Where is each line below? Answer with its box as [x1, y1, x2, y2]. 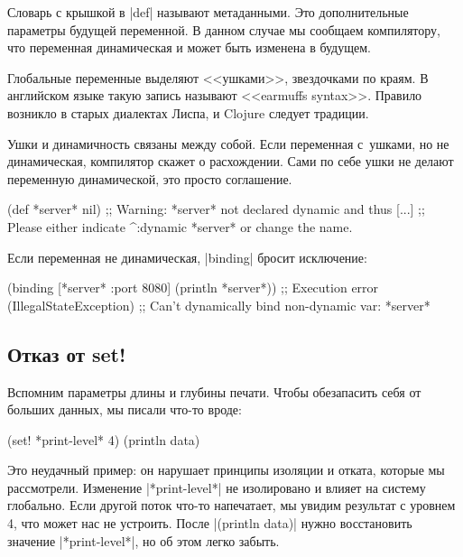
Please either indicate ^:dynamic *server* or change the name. [7, 217, 353, 236]
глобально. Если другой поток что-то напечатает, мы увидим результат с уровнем [7, 496, 456, 515]
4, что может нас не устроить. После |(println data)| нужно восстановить [7, 514, 412, 533]
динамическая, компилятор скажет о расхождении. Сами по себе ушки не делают [7, 152, 454, 171]
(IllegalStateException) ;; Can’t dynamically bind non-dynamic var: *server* [7, 295, 431, 314]
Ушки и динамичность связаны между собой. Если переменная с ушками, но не [7, 134, 449, 153]
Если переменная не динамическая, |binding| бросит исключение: [7, 247, 367, 266]
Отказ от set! [7, 339, 126, 367]
